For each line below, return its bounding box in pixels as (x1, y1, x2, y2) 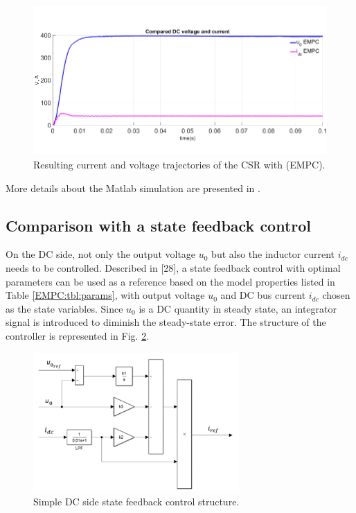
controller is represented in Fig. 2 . (6, 329, 150, 343)
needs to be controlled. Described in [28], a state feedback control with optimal (6, 261, 341, 275)
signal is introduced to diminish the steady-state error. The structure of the (6, 315, 326, 329)
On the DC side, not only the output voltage (6, 247, 196, 261)
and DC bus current (220, 288, 306, 302)
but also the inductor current (211, 247, 335, 261)
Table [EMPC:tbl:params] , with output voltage (6, 288, 205, 302)
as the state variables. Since (6, 301, 123, 315)
